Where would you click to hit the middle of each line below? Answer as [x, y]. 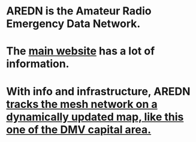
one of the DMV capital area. [79, 129]
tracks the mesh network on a [82, 104]
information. [38, 64]
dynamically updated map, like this [95, 117]
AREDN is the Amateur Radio [79, 11]
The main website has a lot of [81, 51]
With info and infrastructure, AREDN [98, 91]
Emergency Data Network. [73, 24]
